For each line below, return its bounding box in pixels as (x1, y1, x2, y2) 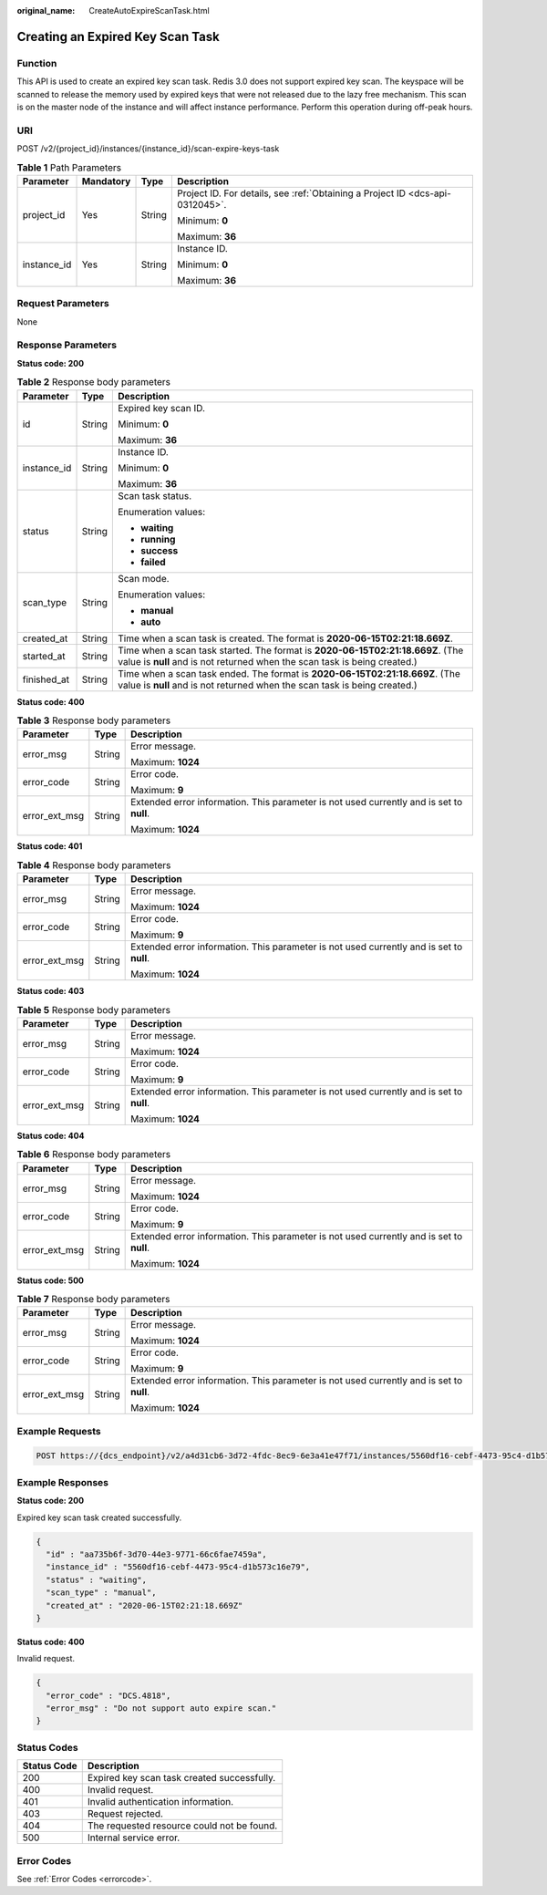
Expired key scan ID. (118, 401, 205, 414)
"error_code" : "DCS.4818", (46, 1690, 171, 1701)
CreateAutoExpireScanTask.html (88, 5, 210, 16)
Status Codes (16, 1741, 78, 1754)
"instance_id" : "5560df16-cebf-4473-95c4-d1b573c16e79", (46, 1562, 311, 1572)
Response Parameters (16, 338, 118, 351)
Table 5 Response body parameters (16, 1003, 170, 1016)
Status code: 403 (16, 986, 85, 997)
